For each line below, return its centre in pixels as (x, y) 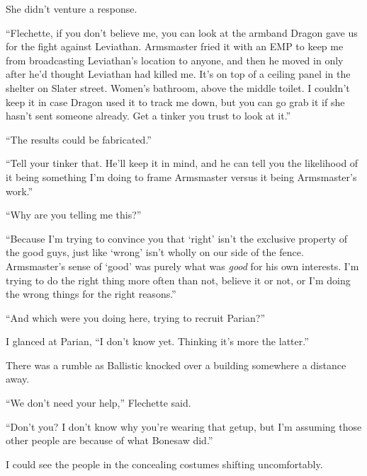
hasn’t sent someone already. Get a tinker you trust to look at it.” (148, 116)
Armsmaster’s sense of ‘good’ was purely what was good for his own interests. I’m (182, 266)
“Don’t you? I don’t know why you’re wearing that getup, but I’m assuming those (184, 426)
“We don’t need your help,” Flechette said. (98, 403)
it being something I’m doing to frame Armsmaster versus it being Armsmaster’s (181, 176)
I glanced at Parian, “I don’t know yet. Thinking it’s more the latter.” (157, 341)
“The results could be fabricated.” (79, 139)
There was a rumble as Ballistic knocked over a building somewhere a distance (176, 365)
